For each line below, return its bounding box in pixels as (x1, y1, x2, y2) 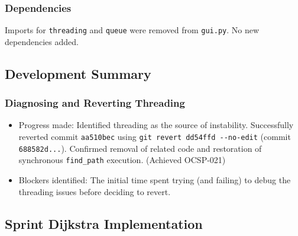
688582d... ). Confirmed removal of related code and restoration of (18, 142, 262, 154)
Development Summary (5, 64, 151, 82)
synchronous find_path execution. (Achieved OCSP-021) (18, 154, 226, 166)
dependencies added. (5, 35, 79, 47)
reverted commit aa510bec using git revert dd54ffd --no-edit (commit (18, 130, 291, 143)
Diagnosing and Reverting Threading (5, 95, 185, 110)
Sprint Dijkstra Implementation (5, 214, 203, 232)
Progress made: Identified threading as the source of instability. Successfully (18, 119, 294, 131)
